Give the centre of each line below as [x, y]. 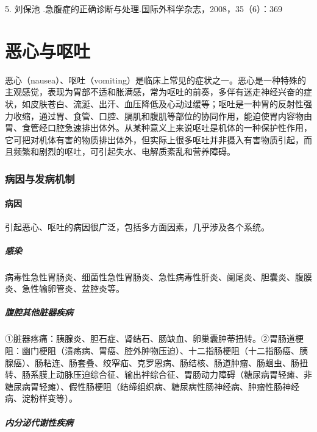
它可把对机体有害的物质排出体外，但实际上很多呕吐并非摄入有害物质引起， [154, 139]
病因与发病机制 [40, 178]
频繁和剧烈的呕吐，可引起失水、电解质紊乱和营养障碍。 [124, 151]
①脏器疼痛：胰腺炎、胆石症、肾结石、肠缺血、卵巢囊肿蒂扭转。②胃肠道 [150, 338]
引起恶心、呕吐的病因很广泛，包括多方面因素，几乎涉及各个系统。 [137, 226]
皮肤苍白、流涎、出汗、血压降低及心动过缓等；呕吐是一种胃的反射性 [167, 103]
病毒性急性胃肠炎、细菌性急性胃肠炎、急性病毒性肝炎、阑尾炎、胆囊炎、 [150, 276]
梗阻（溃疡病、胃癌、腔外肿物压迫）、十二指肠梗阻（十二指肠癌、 [169, 351]
